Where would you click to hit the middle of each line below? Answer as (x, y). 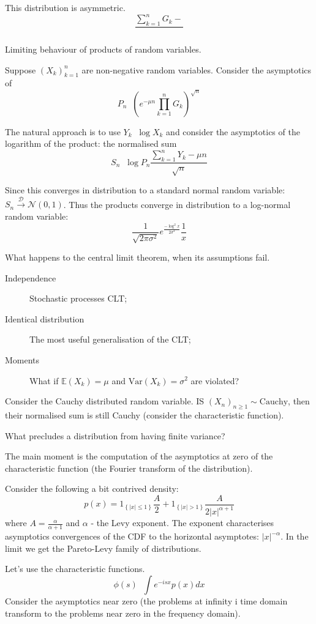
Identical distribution (45, 318)
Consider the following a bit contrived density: (92, 488)
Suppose (21, 69)
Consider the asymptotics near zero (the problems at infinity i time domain (146, 600)
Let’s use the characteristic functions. (75, 569)
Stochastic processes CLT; (78, 298)
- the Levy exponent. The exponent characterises (182, 523)
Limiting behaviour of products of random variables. (103, 49)
